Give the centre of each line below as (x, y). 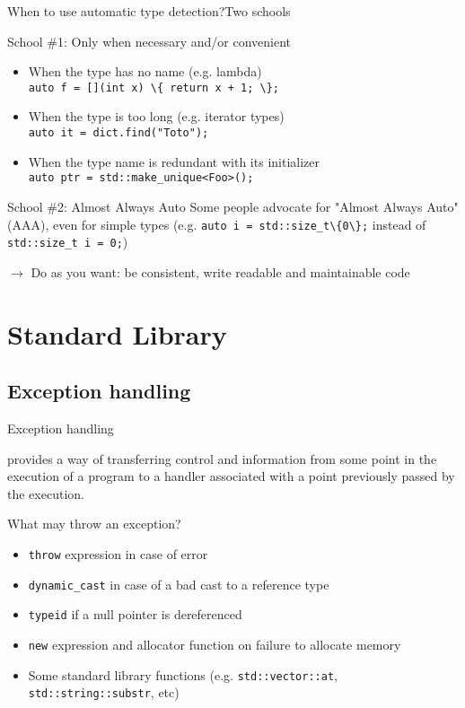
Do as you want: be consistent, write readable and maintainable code (220, 271)
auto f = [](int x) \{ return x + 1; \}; (154, 87)
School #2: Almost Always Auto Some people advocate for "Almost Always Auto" (233, 206)
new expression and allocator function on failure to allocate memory (215, 644)
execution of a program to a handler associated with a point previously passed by (231, 476)
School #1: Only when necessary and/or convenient (149, 41)
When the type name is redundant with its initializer (174, 161)
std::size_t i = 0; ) (68, 242)
